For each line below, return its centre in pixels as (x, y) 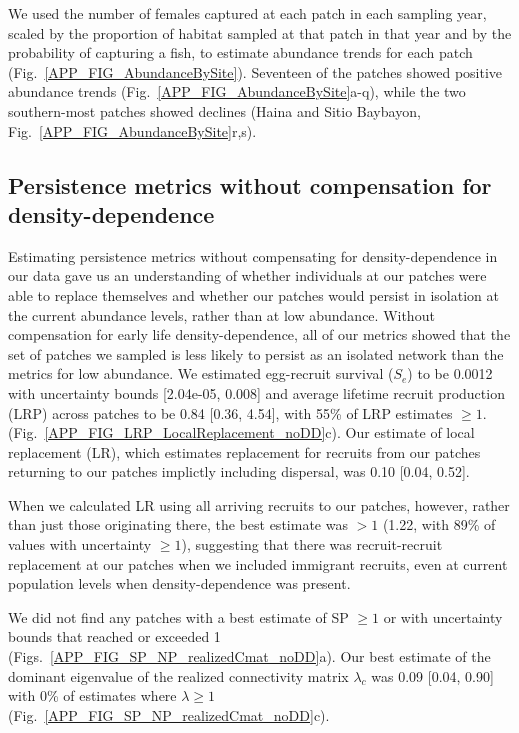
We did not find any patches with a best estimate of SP (178, 616)
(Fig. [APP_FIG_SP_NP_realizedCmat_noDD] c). (169, 714)
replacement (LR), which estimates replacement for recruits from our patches (244, 451)
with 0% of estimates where (92, 695)
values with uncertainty (80, 544)
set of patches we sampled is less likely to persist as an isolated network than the (256, 353)
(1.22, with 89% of (439, 524)
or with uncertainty (443, 616)
